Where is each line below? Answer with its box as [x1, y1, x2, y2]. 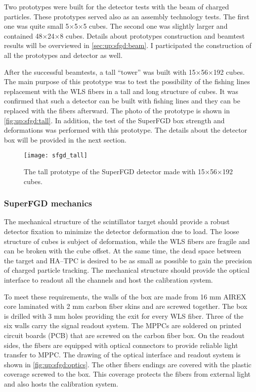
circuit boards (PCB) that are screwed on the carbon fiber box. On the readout [4, 330, 245, 340]
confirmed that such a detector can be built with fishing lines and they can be [4, 96, 240, 106]
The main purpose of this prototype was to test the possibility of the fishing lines [4, 76, 250, 87]
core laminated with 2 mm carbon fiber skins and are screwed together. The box [4, 301, 248, 311]
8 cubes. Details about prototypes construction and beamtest [60, 30, 245, 41]
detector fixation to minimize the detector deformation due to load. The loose [4, 226, 239, 236]
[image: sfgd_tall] [24, 152, 87, 159]
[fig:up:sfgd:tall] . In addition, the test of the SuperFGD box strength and [4, 115, 225, 125]
